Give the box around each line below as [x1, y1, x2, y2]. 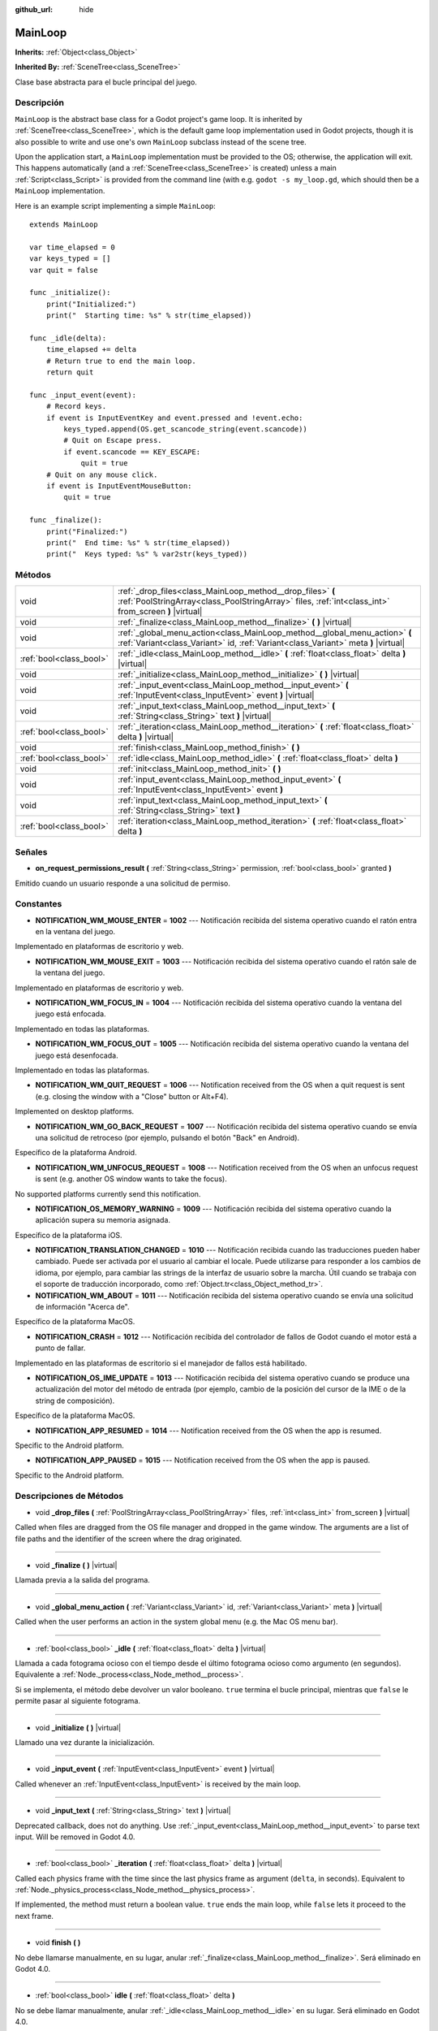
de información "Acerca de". [35, 1302, 130, 1312]
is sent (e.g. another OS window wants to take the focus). [35, 1174, 227, 1184]
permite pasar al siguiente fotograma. [15, 1696, 141, 1706]
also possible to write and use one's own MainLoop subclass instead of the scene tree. [15, 136, 307, 146]
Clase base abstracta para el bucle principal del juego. [15, 77, 198, 87]
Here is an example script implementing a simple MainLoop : [15, 201, 217, 210]
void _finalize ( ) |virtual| [35, 1561, 118, 1570]
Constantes [15, 899, 62, 910]
